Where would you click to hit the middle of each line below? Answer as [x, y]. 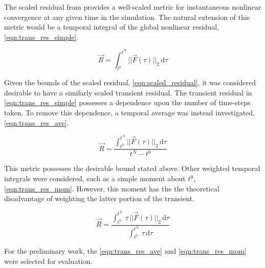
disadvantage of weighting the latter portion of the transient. [100, 198]
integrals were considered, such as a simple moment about [95, 178]
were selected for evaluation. [48, 261]
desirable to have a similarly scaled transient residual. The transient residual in [128, 92]
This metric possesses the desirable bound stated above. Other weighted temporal [132, 168]
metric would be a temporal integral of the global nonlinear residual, [112, 27]
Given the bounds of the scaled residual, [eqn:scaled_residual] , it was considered [130, 82]
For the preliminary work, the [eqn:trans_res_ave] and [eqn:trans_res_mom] [125, 251]
